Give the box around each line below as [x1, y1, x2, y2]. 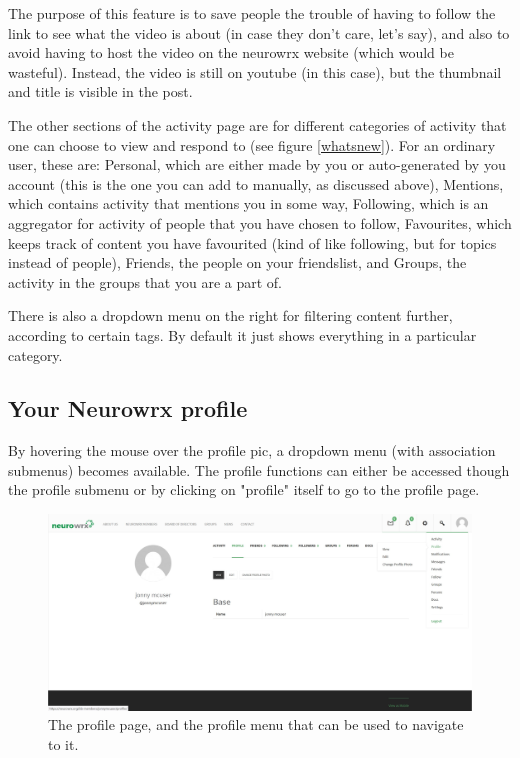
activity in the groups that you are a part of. [8, 271, 282, 292]
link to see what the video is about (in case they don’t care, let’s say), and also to [8, 22, 510, 43]
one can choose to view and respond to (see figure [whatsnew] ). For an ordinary [8, 134, 496, 155]
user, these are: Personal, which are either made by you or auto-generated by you [8, 154, 506, 175]
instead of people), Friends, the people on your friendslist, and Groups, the [8, 252, 467, 273]
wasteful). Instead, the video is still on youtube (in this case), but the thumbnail [8, 61, 502, 82]
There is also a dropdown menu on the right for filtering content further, [8, 305, 453, 326]
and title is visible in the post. [8, 81, 193, 102]
